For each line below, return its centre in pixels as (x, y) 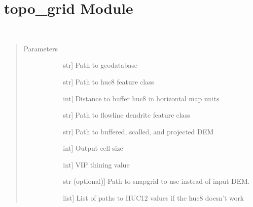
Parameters (40, 48)
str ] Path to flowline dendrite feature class (126, 115)
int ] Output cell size (93, 148)
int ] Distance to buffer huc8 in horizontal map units (141, 98)
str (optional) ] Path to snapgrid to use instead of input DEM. (156, 181)
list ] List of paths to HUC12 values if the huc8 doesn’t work (153, 198)
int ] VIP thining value (96, 164)
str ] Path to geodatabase (100, 65)
